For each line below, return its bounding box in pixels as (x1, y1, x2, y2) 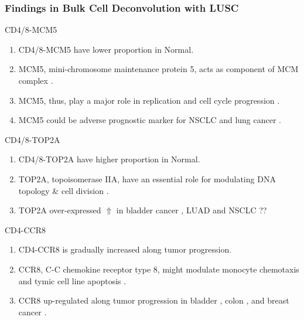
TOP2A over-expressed (18, 204, 101, 216)
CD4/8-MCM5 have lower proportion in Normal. (18, 43, 194, 55)
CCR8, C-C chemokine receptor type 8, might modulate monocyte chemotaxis (18, 263, 299, 275)
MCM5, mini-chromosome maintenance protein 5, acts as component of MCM (18, 63, 299, 75)
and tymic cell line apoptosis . (18, 274, 127, 287)
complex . (18, 74, 53, 86)
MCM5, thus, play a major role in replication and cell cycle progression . (18, 94, 280, 106)
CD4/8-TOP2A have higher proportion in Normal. (18, 153, 200, 165)
